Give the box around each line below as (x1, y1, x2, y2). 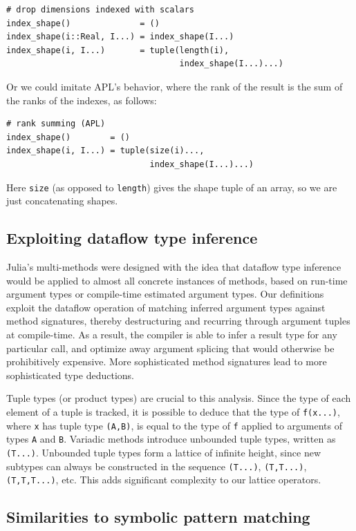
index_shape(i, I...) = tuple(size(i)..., (6, 146, 205, 156)
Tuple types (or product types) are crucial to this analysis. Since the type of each (6, 391, 351, 405)
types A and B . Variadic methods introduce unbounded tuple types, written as (6, 432, 336, 446)
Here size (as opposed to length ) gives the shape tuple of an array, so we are (6, 180, 337, 194)
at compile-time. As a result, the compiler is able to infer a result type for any (6, 327, 337, 341)
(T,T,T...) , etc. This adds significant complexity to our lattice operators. (6, 472, 321, 487)
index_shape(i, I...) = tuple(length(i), (6, 45, 229, 55)
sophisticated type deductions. (6, 367, 134, 382)
